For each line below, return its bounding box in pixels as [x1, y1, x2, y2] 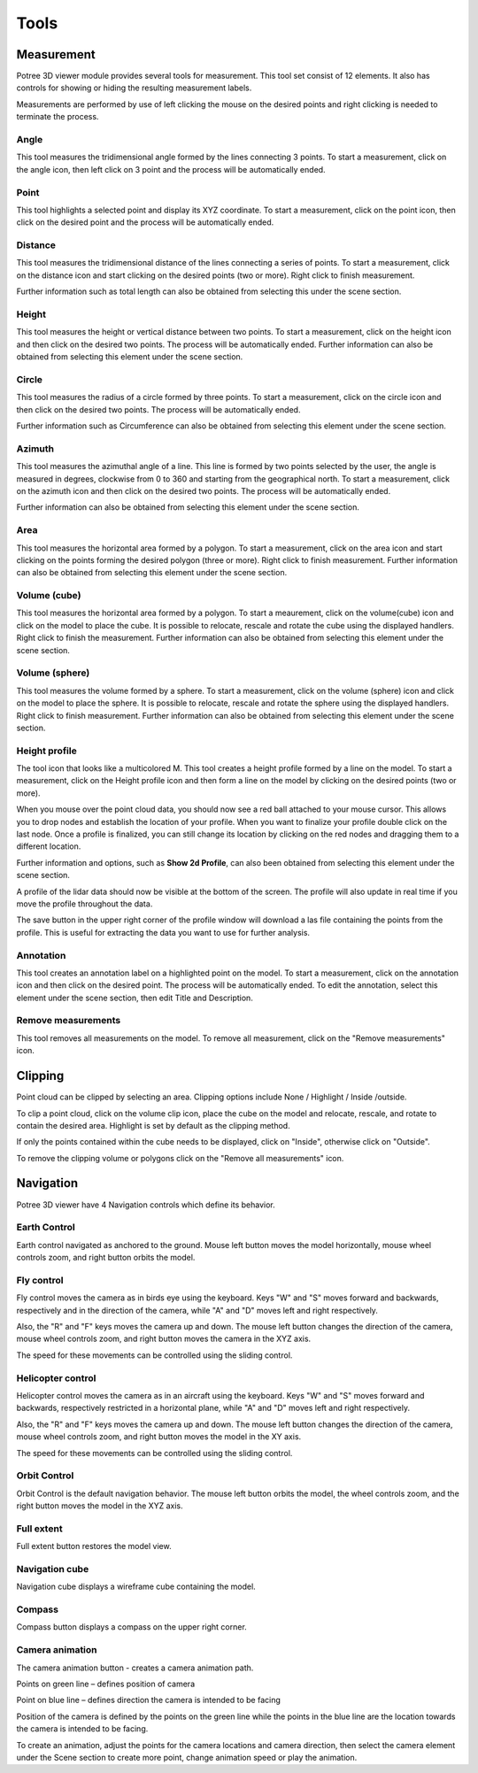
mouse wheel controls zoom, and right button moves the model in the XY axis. [16, 1431, 302, 1442]
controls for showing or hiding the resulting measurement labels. [16, 82, 252, 93]
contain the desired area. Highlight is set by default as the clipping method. [16, 1120, 291, 1130]
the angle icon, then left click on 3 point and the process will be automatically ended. [16, 164, 327, 174]
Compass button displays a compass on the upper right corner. [16, 1622, 247, 1632]
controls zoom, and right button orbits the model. [16, 1253, 196, 1263]
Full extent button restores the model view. [16, 1541, 172, 1552]
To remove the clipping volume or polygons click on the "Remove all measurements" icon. [16, 1152, 344, 1163]
